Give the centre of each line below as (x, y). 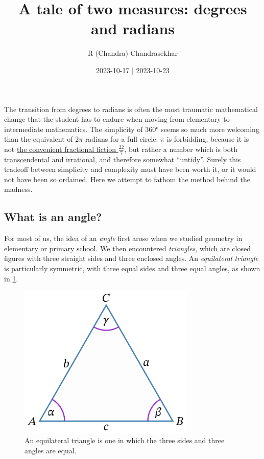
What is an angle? (53, 217)
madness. (18, 189)
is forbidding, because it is (208, 139)
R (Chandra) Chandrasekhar (133, 53)
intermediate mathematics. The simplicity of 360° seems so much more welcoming (132, 129)
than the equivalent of (39, 139)
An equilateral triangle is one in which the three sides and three (125, 440)
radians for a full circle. (122, 139)
